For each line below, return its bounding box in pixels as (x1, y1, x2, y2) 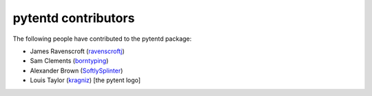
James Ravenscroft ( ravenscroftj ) (30, 47, 125, 55)
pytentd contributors (12, 10, 135, 26)
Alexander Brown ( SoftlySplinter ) (30, 66, 123, 75)
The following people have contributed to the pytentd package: (12, 35, 192, 43)
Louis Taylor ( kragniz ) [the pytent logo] (30, 76, 141, 84)
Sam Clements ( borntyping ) (30, 57, 109, 65)
